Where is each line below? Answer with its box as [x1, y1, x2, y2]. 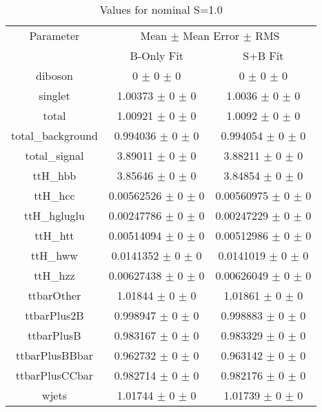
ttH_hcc [34, 187, 75, 203]
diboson [35, 68, 73, 83]
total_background [11, 127, 98, 143]
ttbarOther [28, 287, 81, 303]
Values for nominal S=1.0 [99, 1, 223, 17]
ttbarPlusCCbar [15, 367, 94, 383]
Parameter [29, 28, 80, 43]
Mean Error [183, 28, 240, 43]
